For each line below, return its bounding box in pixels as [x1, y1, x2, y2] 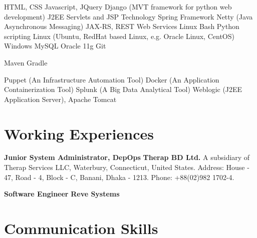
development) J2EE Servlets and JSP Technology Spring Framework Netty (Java [4, 11, 253, 21]
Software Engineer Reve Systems [4, 188, 120, 199]
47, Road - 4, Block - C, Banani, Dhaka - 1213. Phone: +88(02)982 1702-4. [4, 171, 234, 182]
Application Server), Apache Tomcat [4, 93, 117, 104]
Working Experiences [4, 123, 154, 143]
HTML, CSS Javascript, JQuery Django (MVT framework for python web [4, 1, 232, 11]
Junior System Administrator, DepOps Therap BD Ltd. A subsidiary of [4, 152, 250, 162]
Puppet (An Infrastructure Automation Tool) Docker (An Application [4, 74, 219, 84]
